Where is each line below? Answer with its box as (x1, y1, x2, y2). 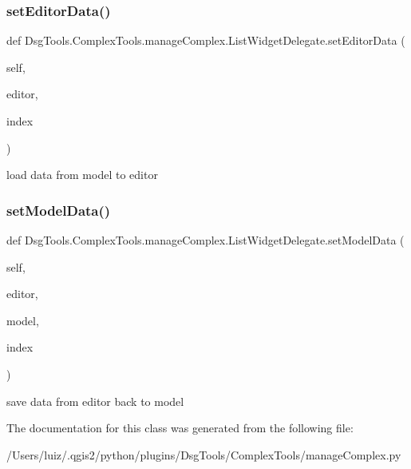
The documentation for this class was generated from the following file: (6, 419, 354, 436)
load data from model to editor (6, 166, 158, 183)
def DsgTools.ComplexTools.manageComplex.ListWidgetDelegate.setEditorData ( (6, 32, 405, 49)
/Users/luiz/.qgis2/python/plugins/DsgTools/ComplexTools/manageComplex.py (6, 446, 401, 463)
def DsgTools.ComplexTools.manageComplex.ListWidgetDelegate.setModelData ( (6, 232, 405, 248)
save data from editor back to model (6, 392, 184, 409)
